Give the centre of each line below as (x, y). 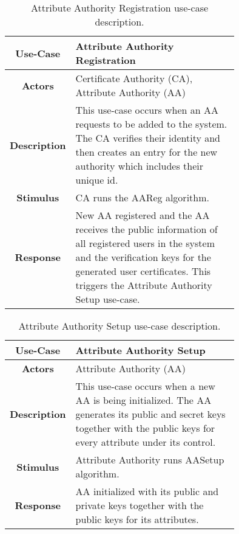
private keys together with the (140, 505)
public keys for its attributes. (137, 519)
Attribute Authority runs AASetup (150, 459)
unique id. (97, 180)
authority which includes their (140, 166)
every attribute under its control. (146, 442)
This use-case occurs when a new (145, 386)
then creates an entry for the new (146, 152)
